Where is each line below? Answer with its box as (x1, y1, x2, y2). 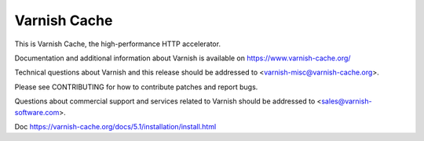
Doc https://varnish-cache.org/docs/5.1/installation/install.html (14, 121, 217, 131)
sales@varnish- (320, 96, 372, 106)
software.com (14, 107, 60, 117)
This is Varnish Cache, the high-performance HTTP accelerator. (14, 39, 221, 49)
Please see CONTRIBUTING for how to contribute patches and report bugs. (14, 82, 258, 92)
